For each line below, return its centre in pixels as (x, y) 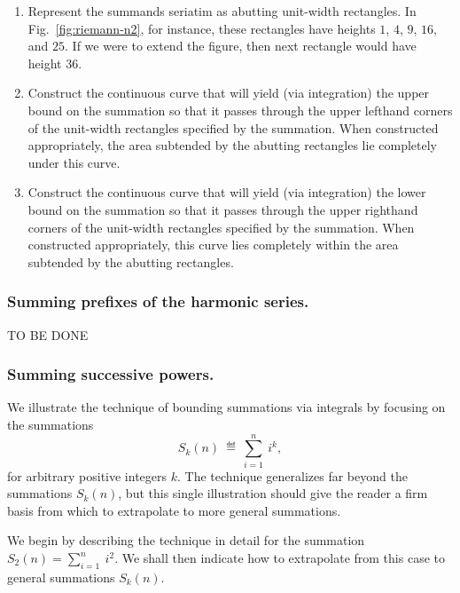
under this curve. (74, 162)
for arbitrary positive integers (87, 475)
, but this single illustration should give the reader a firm (273, 493)
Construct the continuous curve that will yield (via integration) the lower (227, 192)
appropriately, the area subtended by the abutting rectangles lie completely (232, 145)
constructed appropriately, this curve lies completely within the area (213, 245)
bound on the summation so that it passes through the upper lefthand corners (240, 110)
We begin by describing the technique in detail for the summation (186, 540)
